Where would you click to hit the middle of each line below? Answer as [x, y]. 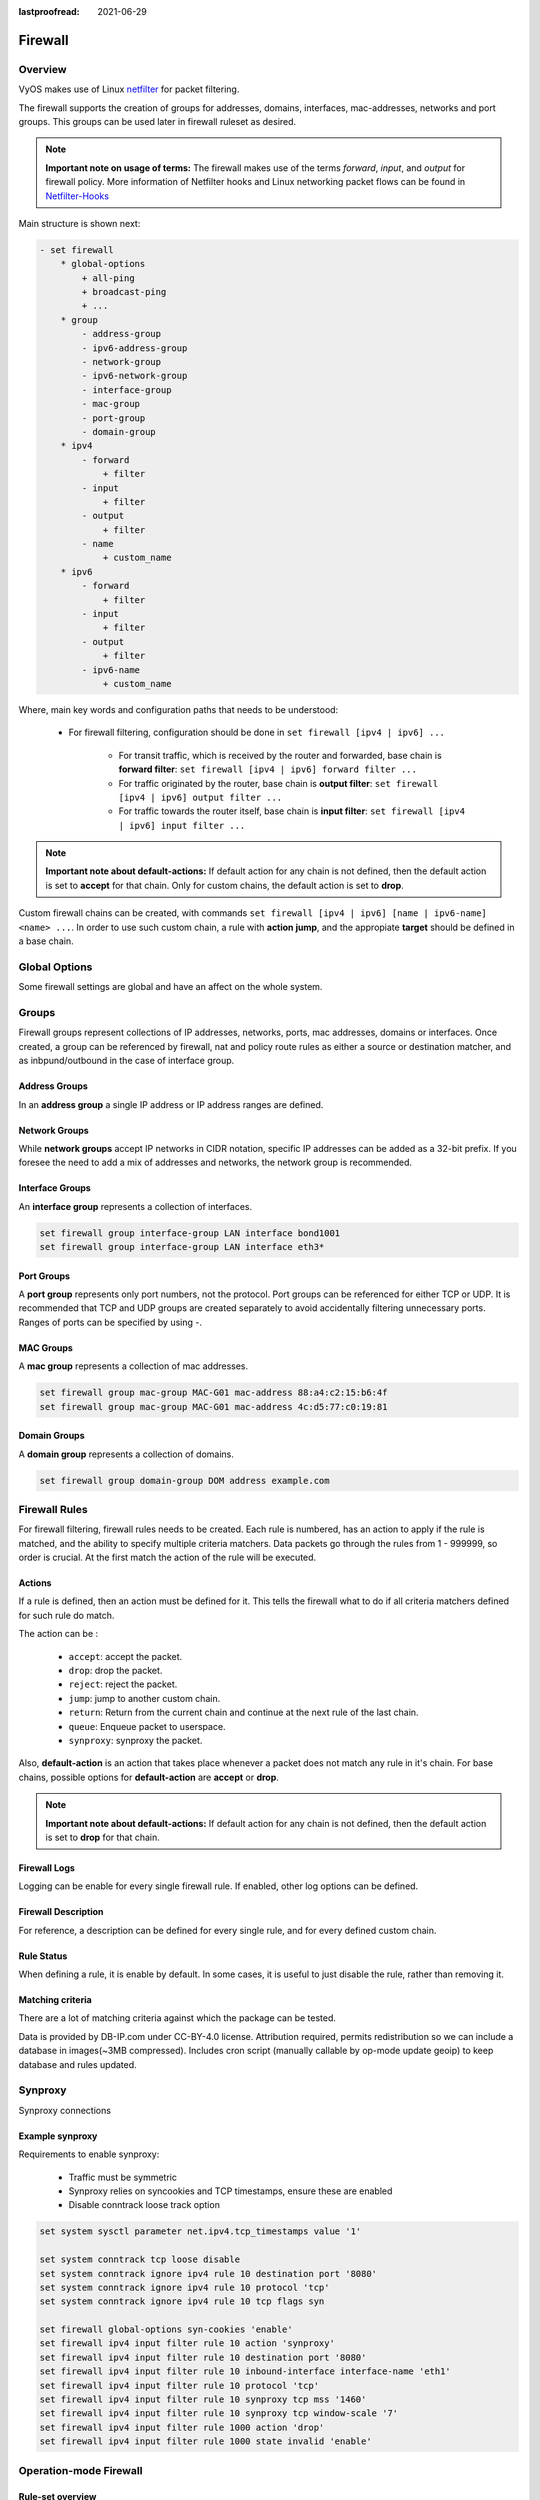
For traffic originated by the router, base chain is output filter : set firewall [278, 783]
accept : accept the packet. [125, 1656]
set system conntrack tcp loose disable [139, 2259]
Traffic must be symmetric [122, 2177]
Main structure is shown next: [79, 223]
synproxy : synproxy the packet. [135, 1740]
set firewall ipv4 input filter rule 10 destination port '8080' [203, 2357]
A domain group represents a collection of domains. [126, 1454]
